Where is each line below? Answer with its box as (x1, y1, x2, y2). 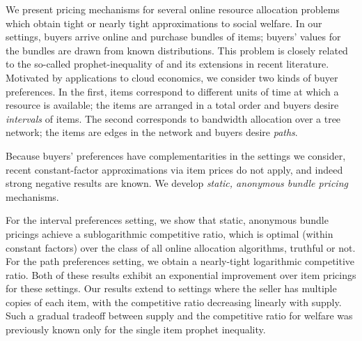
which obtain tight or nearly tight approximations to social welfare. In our (6, 15, 322, 30)
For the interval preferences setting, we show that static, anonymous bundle (6, 213, 329, 227)
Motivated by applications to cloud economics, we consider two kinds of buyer (6, 70, 338, 84)
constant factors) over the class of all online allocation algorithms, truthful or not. (6, 240, 356, 255)
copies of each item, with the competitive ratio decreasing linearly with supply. (6, 294, 342, 309)
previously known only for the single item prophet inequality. (6, 322, 266, 337)
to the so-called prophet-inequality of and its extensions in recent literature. (6, 56, 329, 71)
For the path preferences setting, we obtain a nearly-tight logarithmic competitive (6, 254, 355, 268)
